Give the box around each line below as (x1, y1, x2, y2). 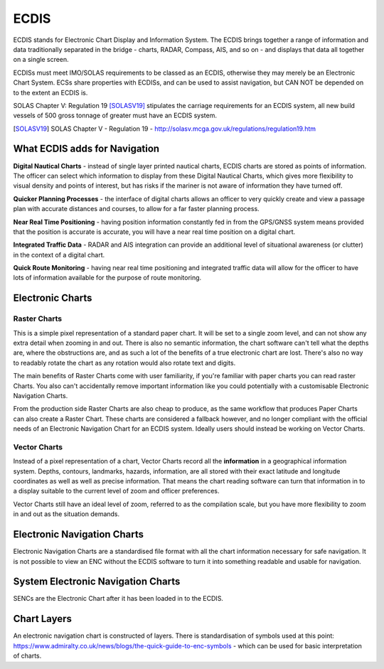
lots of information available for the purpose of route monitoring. (13, 274, 202, 282)
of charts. (13, 651, 42, 660)
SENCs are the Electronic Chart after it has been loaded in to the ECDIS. (13, 594, 224, 603)
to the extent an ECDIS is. (13, 88, 88, 97)
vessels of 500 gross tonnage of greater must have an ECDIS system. (13, 111, 217, 120)
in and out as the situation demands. (13, 510, 120, 518)
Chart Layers (13, 613, 73, 625)
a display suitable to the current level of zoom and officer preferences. (13, 487, 220, 496)
